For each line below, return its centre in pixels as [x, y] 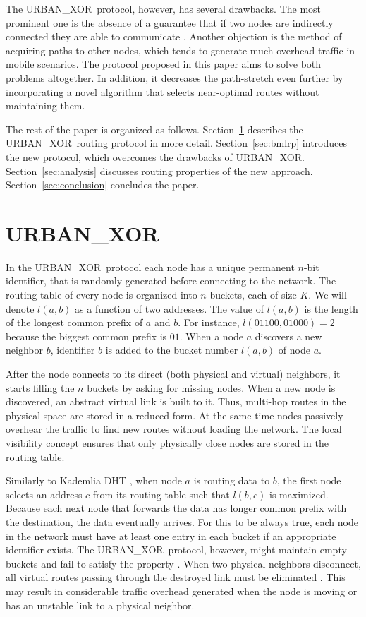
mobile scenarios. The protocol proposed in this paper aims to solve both [164, 64]
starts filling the [40, 387]
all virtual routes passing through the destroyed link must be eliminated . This [176, 577]
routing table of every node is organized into [102, 295]
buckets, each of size [253, 295]
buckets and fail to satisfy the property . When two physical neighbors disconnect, [183, 563]
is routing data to [232, 480]
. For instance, [209, 322]
